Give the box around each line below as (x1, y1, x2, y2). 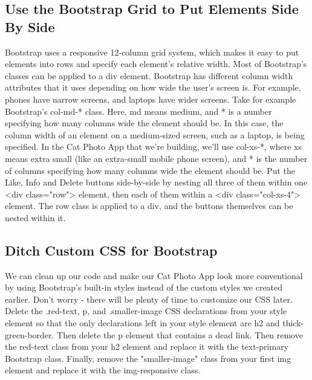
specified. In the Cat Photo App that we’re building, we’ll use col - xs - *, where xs (5, 140, 302, 153)
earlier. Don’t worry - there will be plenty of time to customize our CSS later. (5, 292, 293, 305)
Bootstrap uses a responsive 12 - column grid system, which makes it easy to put (5, 45, 299, 58)
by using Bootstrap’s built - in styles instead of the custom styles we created (5, 281, 283, 294)
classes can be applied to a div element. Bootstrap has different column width (5, 69, 293, 82)
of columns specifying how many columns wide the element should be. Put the (5, 164, 295, 176)
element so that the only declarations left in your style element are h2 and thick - (5, 317, 304, 329)
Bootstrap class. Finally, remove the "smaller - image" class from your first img (5, 352, 291, 364)
